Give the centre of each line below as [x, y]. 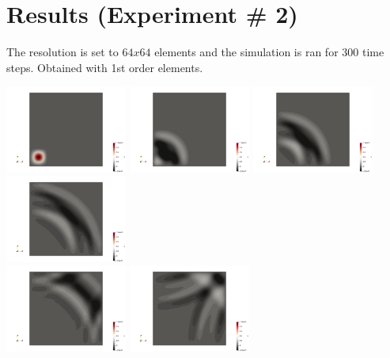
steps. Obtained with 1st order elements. [105, 67]
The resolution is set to [62, 52]
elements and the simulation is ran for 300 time [269, 52]
